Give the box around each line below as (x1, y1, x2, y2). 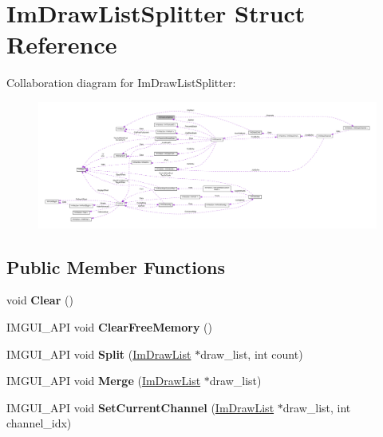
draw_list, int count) (200, 345, 303, 362)
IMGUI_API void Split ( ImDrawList (6, 345, 191, 362)
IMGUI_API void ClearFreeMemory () (6, 319, 212, 336)
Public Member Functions (6, 254, 225, 279)
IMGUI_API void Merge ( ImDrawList (6, 372, 201, 389)
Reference (6, 28, 117, 61)
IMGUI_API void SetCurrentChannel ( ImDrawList (6, 399, 274, 415)
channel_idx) (6, 415, 72, 431)
